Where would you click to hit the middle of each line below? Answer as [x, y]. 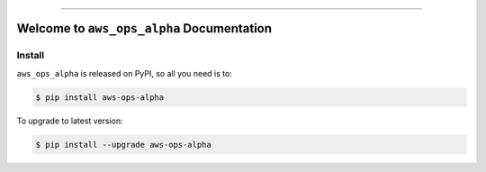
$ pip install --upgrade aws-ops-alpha [123, 145]
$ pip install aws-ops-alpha [100, 97]
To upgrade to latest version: [70, 121]
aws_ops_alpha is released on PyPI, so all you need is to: [125, 73]
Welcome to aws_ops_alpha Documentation [144, 28]
